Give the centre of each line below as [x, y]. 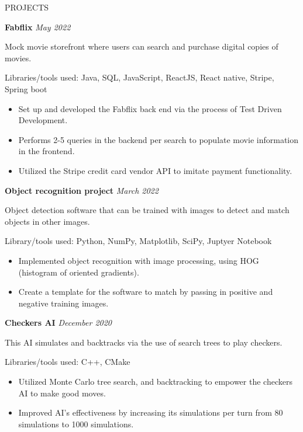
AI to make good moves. [62, 393]
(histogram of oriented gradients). [79, 272]
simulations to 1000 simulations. [76, 424]
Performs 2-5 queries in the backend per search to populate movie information [159, 139]
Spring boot [26, 88]
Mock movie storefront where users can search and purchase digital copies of [142, 46]
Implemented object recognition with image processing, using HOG [139, 260]
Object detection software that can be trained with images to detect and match [147, 210]
